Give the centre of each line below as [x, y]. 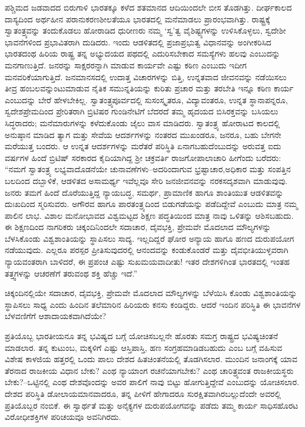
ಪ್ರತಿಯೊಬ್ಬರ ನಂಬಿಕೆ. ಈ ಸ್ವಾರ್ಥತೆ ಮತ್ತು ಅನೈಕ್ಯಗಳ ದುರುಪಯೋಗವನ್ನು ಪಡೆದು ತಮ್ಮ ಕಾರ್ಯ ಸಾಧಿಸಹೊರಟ [152, 405]
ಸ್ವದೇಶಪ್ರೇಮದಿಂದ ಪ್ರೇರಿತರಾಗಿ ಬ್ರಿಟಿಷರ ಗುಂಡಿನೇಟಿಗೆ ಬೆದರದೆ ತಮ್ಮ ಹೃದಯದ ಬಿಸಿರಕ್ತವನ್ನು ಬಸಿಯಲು [142, 111]
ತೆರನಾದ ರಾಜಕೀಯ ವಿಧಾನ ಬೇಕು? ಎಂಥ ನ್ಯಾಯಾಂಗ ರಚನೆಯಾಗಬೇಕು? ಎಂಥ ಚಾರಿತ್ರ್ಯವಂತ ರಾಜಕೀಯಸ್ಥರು [149, 370]
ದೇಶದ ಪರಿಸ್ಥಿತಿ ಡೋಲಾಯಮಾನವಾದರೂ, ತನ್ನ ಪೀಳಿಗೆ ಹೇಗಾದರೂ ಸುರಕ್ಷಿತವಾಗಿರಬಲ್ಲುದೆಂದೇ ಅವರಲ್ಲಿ [143, 393]
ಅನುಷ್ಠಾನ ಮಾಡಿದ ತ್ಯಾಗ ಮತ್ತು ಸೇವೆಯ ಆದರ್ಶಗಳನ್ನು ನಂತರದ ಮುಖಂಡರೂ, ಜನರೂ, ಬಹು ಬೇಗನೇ [143, 134]
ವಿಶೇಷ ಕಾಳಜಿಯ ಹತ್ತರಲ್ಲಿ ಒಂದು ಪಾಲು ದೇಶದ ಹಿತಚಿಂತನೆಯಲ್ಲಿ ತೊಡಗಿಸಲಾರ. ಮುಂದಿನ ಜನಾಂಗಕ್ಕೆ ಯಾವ [151, 359]
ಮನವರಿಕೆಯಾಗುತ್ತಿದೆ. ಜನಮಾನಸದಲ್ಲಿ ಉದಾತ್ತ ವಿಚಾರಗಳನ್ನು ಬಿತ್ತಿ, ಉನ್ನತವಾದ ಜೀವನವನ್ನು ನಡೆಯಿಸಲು [146, 76]
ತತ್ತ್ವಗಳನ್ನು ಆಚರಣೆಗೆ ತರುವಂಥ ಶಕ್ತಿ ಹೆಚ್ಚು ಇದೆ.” [71, 273]
